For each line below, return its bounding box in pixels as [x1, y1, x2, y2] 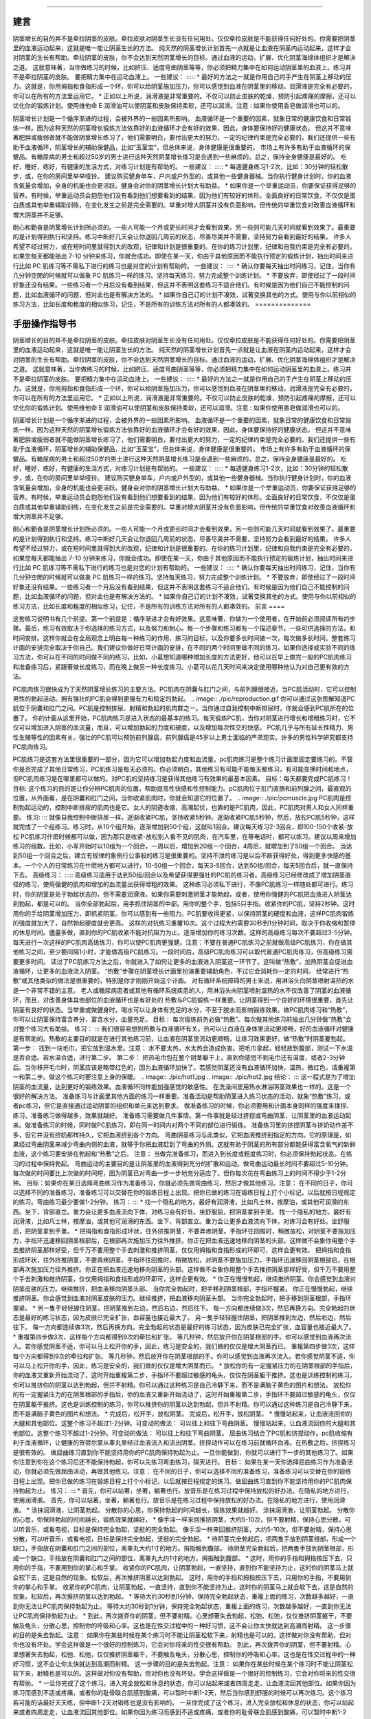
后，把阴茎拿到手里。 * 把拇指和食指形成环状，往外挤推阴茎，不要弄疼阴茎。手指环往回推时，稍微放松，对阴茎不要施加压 [12, 1227, 357, 1235]
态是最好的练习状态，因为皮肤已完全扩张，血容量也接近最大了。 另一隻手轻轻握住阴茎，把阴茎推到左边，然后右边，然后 [12, 1313, 352, 1322]
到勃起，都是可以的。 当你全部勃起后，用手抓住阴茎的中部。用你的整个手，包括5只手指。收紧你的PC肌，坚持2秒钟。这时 [12, 899, 355, 908]
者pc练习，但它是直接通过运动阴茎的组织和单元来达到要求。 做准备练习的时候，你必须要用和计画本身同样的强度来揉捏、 [12, 1102, 353, 1110]
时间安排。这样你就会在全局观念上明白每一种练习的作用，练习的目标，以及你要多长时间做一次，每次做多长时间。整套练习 [12, 633, 356, 642]
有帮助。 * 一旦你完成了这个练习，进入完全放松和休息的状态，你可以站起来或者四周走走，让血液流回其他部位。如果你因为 [12, 1678, 357, 1687]
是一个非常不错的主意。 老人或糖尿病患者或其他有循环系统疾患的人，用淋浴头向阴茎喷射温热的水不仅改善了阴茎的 [12, 986, 333, 994]
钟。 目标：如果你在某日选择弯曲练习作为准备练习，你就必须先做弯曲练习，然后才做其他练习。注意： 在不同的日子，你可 [12, 1179, 353, 1187]
